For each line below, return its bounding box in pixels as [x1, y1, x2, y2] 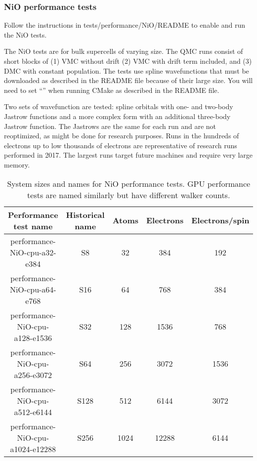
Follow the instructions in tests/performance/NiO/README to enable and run [4, 20, 245, 30]
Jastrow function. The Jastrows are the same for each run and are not [4, 121, 216, 131]
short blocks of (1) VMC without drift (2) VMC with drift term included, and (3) [4, 56, 252, 66]
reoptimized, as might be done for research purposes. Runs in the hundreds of [4, 130, 239, 141]
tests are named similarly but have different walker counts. [27, 189, 230, 201]
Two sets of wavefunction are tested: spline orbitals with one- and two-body [4, 101, 233, 112]
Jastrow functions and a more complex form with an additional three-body [4, 111, 231, 121]
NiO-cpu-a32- [9, 246, 56, 258]
